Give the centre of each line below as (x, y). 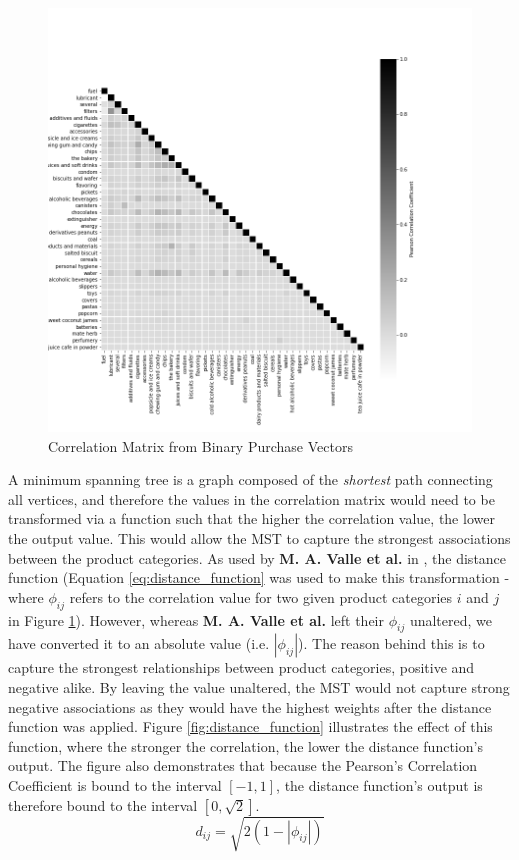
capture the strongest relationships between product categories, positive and (241, 667)
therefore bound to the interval (103, 804)
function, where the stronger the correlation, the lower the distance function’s (245, 745)
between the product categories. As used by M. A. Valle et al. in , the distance (257, 557)
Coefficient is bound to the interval (115, 784)
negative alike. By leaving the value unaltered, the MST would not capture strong (259, 686)
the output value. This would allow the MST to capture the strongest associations (259, 537)
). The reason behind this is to (391, 643)
